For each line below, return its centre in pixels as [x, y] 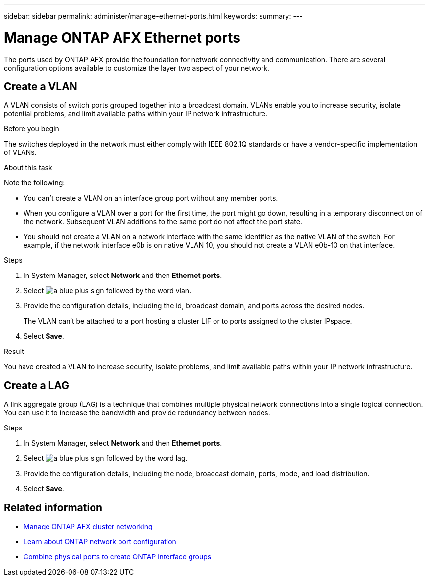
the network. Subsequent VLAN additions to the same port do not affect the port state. [163, 222]
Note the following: [35, 183]
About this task [28, 168]
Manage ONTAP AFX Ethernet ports [122, 38]
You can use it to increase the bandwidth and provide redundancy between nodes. [137, 413]
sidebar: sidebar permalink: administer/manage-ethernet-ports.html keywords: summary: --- [153, 16]
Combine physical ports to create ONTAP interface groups [118, 557]
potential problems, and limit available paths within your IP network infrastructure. [136, 114]
